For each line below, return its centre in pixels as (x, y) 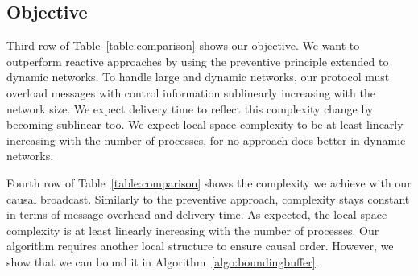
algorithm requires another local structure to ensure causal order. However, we (200, 246)
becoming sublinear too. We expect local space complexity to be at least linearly (205, 124)
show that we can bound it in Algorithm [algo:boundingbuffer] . (163, 261)
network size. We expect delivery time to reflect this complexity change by (190, 108)
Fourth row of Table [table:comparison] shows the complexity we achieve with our (209, 182)
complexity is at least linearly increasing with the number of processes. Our (193, 230)
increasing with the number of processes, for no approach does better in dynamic (206, 140)
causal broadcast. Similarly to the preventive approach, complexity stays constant (208, 198)
